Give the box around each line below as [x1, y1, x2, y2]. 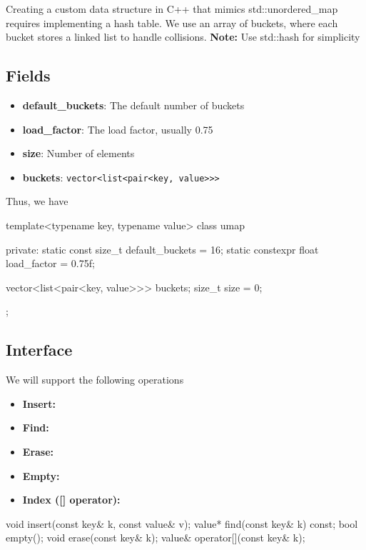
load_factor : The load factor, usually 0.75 [22, 121, 213, 136]
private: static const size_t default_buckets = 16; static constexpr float [6, 241, 319, 256]
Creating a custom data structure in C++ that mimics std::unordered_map [6, 1, 338, 16]
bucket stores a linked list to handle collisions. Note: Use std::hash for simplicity [6, 29, 360, 44]
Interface [6, 339, 73, 361]
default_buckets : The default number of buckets [22, 97, 245, 112]
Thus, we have [6, 194, 68, 209]
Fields [6, 64, 51, 86]
